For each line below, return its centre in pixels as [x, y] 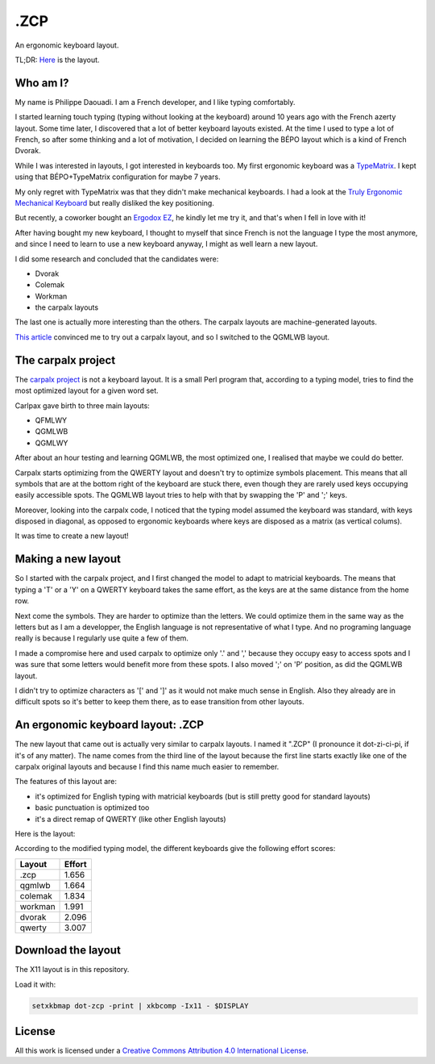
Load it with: [35, 984]
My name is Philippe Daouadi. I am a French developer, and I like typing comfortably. [155, 102]
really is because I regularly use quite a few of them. [102, 638]
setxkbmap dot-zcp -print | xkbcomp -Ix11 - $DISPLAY [140, 1006]
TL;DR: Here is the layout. [57, 60]
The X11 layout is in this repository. [72, 970]
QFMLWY [51, 420]
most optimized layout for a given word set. [87, 390]
